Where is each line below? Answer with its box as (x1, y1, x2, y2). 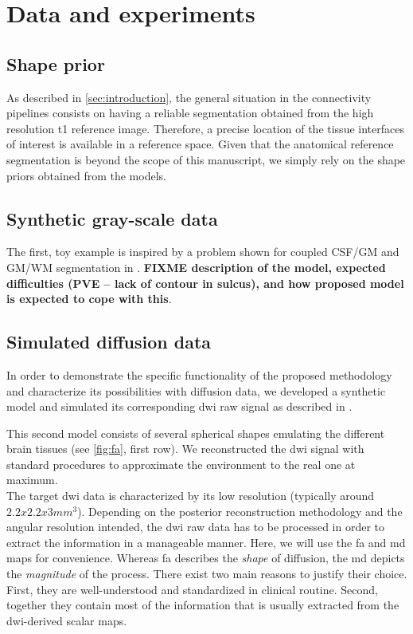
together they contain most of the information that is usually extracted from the (6, 597, 399, 613)
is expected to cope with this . (6, 290, 172, 307)
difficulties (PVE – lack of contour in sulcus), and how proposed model (6, 274, 404, 291)
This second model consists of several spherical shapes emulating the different (6, 424, 385, 441)
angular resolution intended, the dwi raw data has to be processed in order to (6, 518, 385, 535)
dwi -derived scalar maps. (6, 612, 127, 628)
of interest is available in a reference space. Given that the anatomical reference (6, 136, 394, 152)
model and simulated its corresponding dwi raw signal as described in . (6, 398, 353, 415)
